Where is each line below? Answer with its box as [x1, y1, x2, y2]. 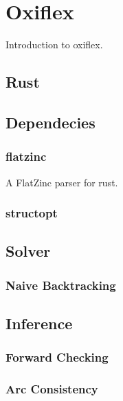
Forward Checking [5, 349, 109, 366]
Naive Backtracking [5, 276, 116, 293]
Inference [5, 312, 73, 333]
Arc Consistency [5, 380, 98, 398]
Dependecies [5, 111, 96, 133]
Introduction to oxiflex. [5, 37, 103, 52]
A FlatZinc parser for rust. [5, 175, 118, 189]
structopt [5, 204, 58, 222]
